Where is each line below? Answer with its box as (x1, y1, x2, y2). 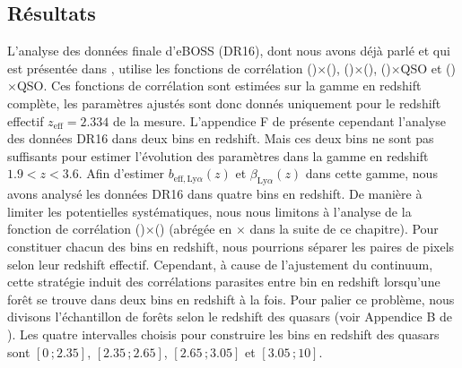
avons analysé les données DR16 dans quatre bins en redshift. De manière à (7, 184, 423, 203)
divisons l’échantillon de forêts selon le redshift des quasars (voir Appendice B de (7, 307, 453, 326)
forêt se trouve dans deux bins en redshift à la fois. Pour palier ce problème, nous (7, 289, 455, 308)
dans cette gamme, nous (305, 164, 438, 183)
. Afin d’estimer (78, 164, 165, 183)
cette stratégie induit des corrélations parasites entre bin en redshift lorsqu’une (7, 272, 440, 291)
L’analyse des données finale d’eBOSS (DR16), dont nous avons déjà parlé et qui (7, 41, 450, 60)
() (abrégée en (154, 219, 232, 238)
